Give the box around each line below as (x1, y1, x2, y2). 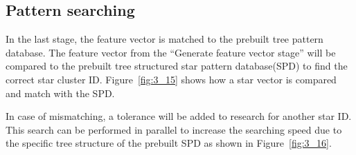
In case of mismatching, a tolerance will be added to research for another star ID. (6, 109, 352, 123)
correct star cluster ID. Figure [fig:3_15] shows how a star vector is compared (6, 72, 337, 86)
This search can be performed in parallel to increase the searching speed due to (6, 122, 342, 136)
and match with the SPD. (6, 85, 115, 100)
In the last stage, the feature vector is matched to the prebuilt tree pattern (6, 32, 323, 46)
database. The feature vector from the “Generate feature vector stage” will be (6, 45, 336, 59)
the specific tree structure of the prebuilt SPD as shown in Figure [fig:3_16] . (6, 136, 332, 150)
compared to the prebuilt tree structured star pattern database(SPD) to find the (6, 59, 348, 73)
